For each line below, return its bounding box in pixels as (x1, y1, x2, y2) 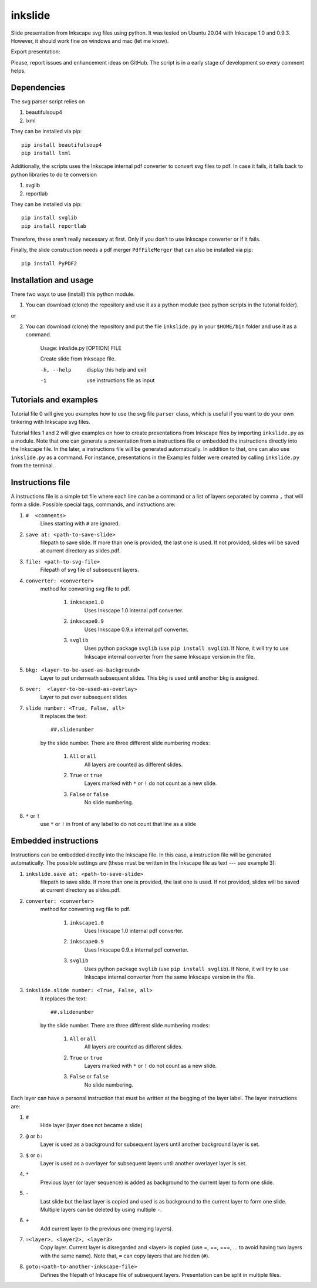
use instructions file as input (86, 376, 155, 384)
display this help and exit (86, 366, 147, 373)
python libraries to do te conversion (11, 171, 97, 178)
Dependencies (11, 82, 66, 92)
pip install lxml (21, 150, 71, 156)
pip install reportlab (21, 222, 87, 229)
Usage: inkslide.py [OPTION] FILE (40, 344, 122, 352)
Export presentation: (11, 48, 60, 55)
